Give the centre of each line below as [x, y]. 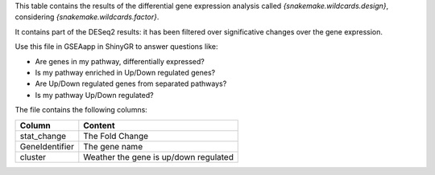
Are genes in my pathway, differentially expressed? [120, 61]
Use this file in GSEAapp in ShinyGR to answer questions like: [116, 47]
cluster [33, 157]
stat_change [43, 136]
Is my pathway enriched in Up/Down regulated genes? [125, 72]
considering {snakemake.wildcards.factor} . [87, 17]
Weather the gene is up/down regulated [158, 157]
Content [99, 125]
